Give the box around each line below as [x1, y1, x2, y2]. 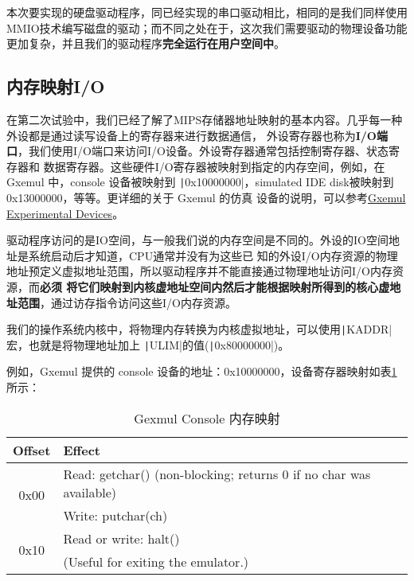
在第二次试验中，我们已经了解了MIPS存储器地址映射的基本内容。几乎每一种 [6, 111, 403, 127]
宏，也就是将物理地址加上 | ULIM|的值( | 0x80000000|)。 [6, 336, 290, 353]
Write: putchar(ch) [63, 505, 168, 524]
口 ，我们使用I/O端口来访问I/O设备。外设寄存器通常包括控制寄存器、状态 [6, 142, 389, 159]
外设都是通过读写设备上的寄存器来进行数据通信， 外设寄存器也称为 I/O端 [6, 127, 388, 143]
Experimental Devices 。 [6, 205, 124, 221]
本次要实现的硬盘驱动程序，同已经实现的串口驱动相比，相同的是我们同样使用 [6, 4, 408, 20]
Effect [63, 440, 101, 459]
